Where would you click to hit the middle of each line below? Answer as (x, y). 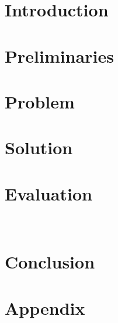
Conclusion (50, 262)
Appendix (45, 307)
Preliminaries (59, 55)
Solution (39, 147)
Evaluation (48, 193)
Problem (40, 101)
